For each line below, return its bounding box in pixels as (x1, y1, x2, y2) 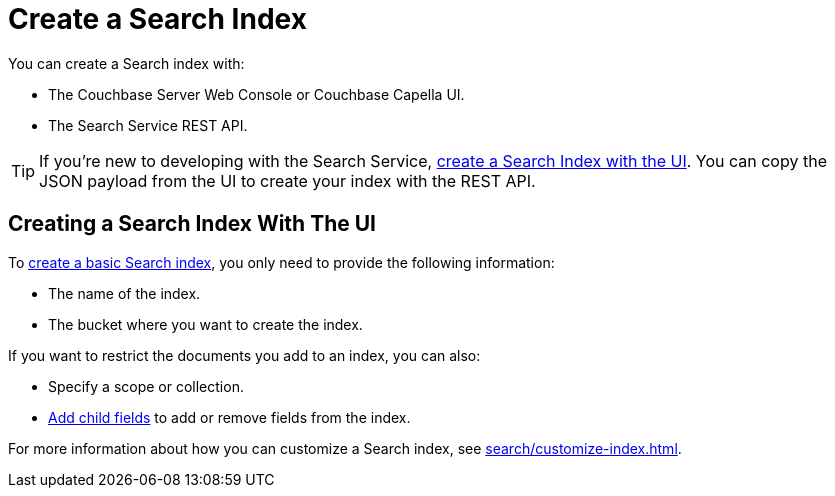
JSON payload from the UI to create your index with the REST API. (39, 170, 536, 191)
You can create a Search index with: (8, 54, 245, 72)
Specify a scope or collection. (48, 377, 244, 395)
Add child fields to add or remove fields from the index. (48, 408, 411, 426)
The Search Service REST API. (48, 116, 248, 134)
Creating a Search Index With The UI (8, 211, 377, 237)
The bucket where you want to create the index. (48, 315, 363, 333)
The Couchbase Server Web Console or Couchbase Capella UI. (48, 85, 465, 103)
